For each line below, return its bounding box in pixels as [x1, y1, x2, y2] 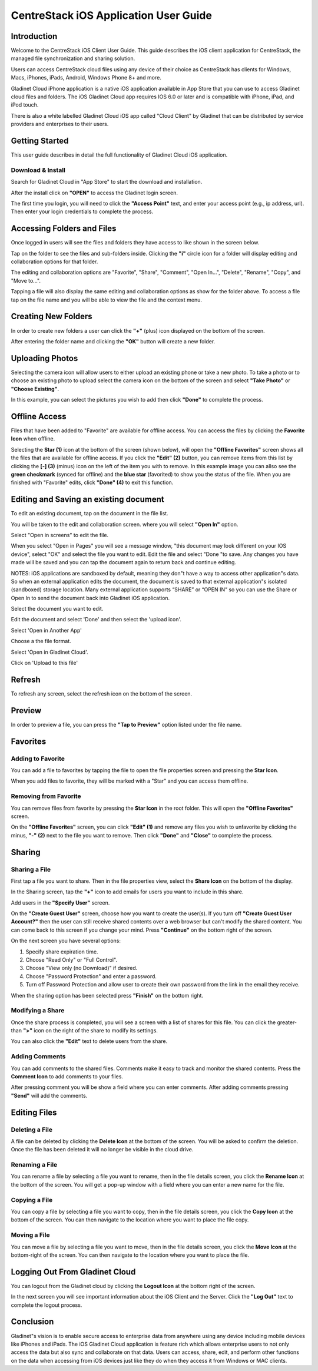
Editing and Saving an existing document [11, 495, 164, 505]
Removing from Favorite [11, 792, 82, 800]
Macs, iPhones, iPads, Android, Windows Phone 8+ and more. [11, 74, 161, 81]
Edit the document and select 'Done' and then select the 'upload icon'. [11, 616, 182, 623]
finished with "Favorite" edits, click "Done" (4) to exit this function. [11, 479, 174, 486]
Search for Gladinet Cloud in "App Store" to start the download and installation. [11, 178, 203, 186]
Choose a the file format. [11, 638, 71, 645]
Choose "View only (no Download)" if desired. [25, 965, 138, 972]
